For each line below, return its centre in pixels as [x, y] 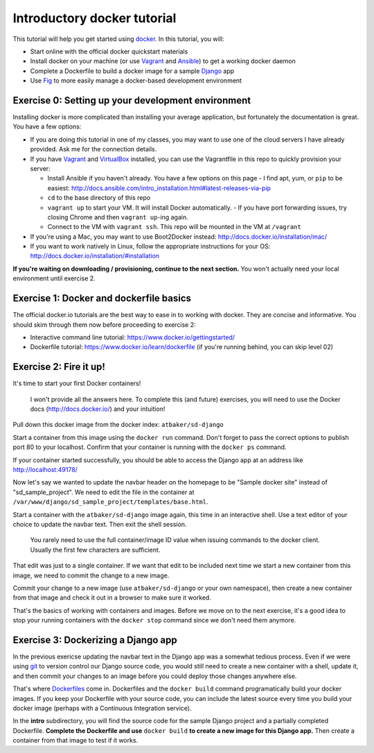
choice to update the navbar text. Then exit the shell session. [100, 524]
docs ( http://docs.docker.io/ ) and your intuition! [98, 409]
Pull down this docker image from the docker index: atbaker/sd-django [118, 425]
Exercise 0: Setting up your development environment [132, 100]
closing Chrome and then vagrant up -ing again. [118, 217]
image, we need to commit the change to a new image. [91, 575]
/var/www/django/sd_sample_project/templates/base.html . [110, 502]
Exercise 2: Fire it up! [59, 367]
